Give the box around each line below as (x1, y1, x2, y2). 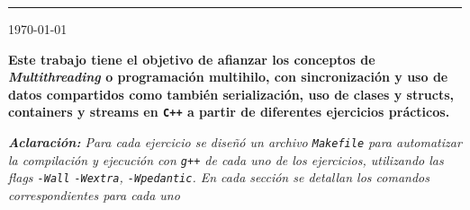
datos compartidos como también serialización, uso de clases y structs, (8, 84, 455, 103)
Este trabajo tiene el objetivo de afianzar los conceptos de (8, 49, 375, 68)
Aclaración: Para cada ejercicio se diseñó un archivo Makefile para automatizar (8, 133, 462, 152)
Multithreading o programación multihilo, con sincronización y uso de (8, 67, 448, 86)
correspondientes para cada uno (8, 186, 180, 204)
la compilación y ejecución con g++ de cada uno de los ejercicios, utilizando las (8, 150, 444, 169)
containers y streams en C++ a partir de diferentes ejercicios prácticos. (8, 102, 450, 121)
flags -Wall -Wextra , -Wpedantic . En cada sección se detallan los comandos (8, 168, 429, 187)
